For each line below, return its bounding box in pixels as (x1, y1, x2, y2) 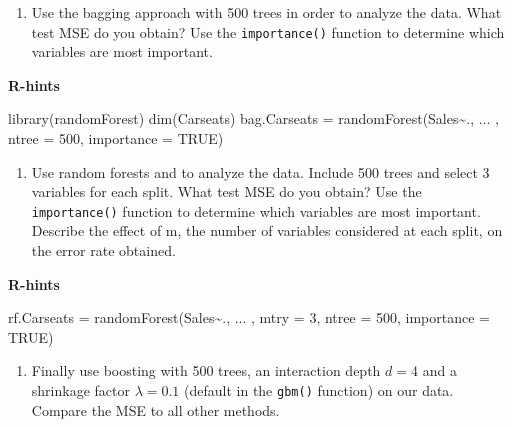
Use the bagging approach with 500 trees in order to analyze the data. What (31, 2, 502, 22)
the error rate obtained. (31, 240, 176, 261)
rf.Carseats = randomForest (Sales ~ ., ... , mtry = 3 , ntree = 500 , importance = (8, 307, 490, 328)
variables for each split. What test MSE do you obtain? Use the (31, 181, 422, 202)
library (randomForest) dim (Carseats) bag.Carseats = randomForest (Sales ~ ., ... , (8, 108, 499, 129)
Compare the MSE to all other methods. (31, 399, 280, 420)
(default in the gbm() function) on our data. (184, 380, 454, 401)
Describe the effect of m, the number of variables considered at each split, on (31, 220, 503, 241)
